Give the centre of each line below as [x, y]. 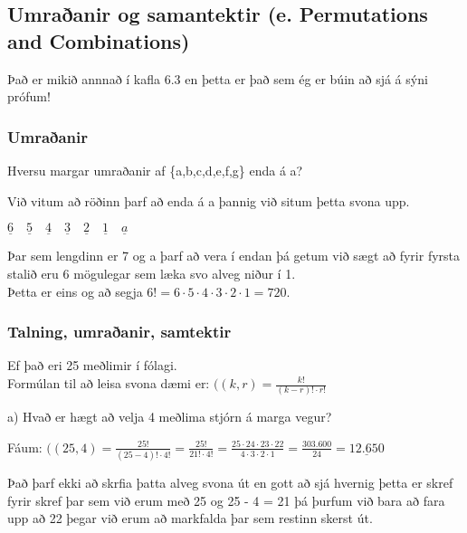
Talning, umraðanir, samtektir [119, 332]
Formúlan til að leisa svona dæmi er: [109, 383]
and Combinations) [99, 40]
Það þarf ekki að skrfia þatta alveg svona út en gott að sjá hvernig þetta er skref [230, 483]
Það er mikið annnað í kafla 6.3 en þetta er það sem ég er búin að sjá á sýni [218, 78]
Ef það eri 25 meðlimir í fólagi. [92, 365]
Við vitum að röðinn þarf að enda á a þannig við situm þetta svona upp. [209, 200]
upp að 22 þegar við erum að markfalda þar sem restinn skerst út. [190, 518]
